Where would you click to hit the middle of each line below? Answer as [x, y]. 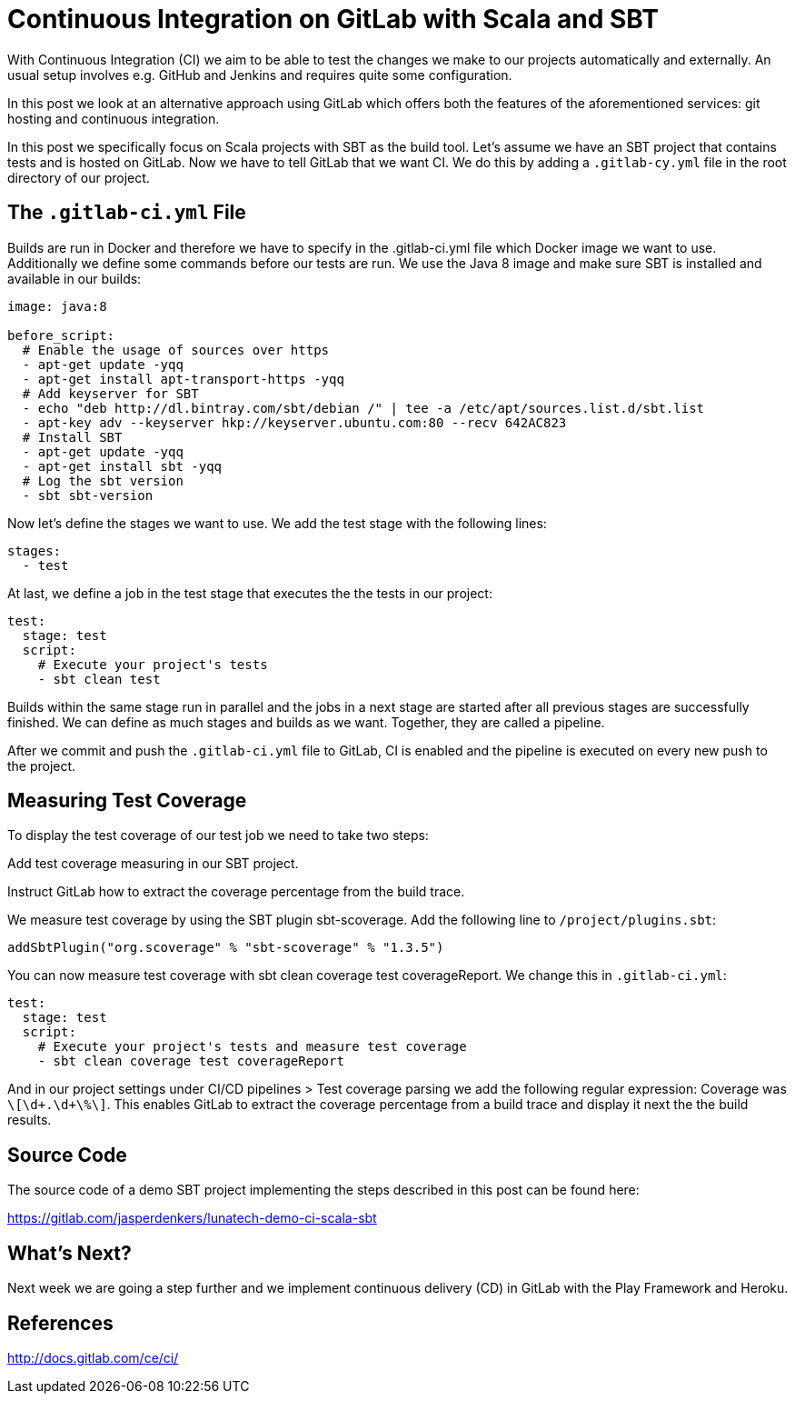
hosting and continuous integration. [114, 118]
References [60, 1323]
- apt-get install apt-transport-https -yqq [183, 379]
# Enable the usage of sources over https [176, 350]
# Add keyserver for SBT [110, 393]
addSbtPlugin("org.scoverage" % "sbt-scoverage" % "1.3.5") [226, 948]
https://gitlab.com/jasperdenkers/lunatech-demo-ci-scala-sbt [192, 1218]
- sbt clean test [99, 679]
